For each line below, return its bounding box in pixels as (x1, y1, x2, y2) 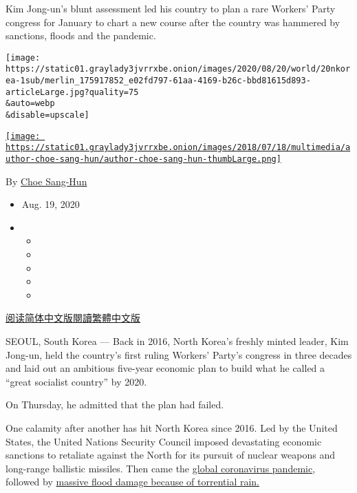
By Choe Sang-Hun (6, 174, 87, 188)
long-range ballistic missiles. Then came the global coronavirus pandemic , (6, 461, 316, 475)
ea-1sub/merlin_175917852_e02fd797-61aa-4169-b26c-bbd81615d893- (6, 76, 311, 86)
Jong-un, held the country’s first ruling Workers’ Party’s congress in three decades (6, 347, 352, 361)
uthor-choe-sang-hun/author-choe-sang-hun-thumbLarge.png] (6, 154, 281, 165)
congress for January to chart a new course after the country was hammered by (6, 14, 340, 29)
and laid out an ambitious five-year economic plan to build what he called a (6, 361, 325, 375)
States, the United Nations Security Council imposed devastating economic (6, 434, 322, 448)
